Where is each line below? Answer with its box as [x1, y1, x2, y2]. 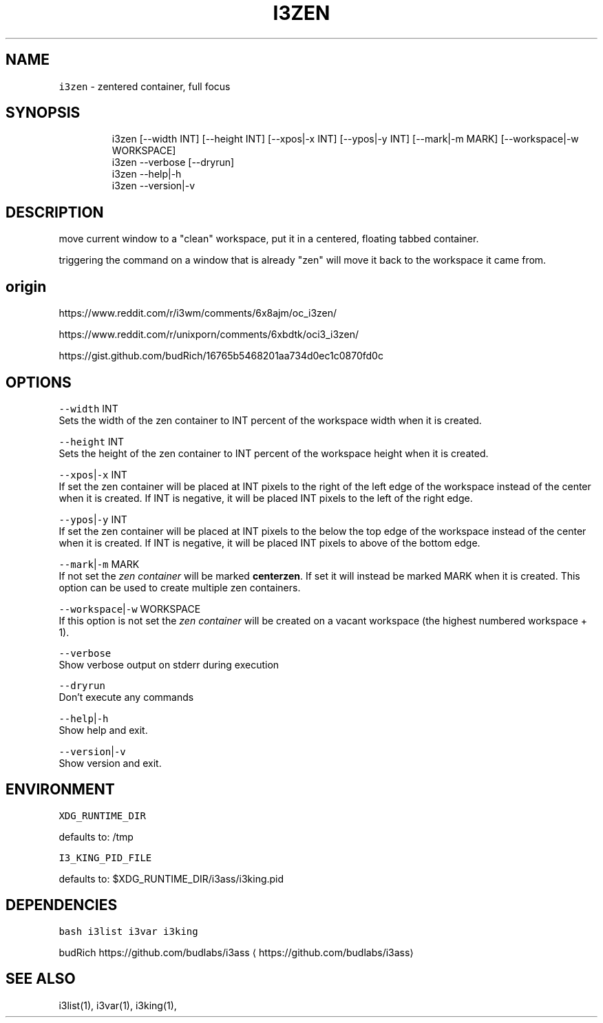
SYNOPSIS [6, 104, 81, 122]
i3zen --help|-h [112, 168, 182, 180]
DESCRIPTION [6, 203, 104, 221]
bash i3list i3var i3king [59, 925, 198, 937]
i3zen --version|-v [112, 180, 195, 192]
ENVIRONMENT [6, 781, 115, 799]
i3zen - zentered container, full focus [59, 80, 231, 92]
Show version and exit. [59, 757, 162, 769]
